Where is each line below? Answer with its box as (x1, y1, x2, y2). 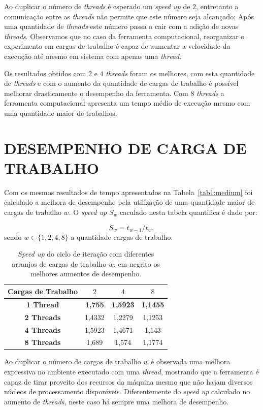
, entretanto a (196, 1, 239, 11)
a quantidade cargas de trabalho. (71, 231, 173, 242)
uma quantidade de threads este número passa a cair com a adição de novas (4, 21, 239, 31)
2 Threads (24, 311, 61, 322)
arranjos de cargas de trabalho (12, 258, 107, 269)
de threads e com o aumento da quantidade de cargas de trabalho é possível (4, 78, 239, 88)
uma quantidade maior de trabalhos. (4, 107, 117, 118)
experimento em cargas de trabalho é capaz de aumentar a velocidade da (4, 41, 231, 51)
